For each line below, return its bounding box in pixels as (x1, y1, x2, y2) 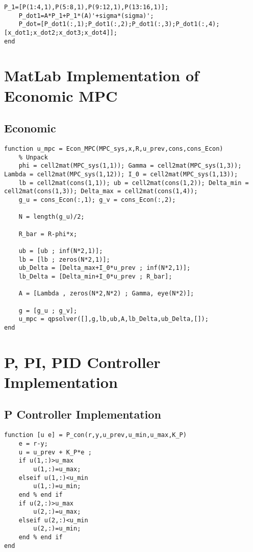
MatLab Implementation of (4, 65, 199, 86)
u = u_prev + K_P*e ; (18, 448, 92, 456)
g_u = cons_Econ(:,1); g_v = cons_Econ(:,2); (18, 196, 176, 203)
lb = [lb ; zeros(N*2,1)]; (18, 256, 110, 263)
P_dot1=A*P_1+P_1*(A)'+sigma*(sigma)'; (18, 12, 154, 19)
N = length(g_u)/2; (18, 213, 85, 221)
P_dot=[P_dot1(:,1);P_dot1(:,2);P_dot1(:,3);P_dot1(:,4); (18, 20, 220, 28)
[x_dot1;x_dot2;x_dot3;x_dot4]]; (4, 29, 117, 36)
